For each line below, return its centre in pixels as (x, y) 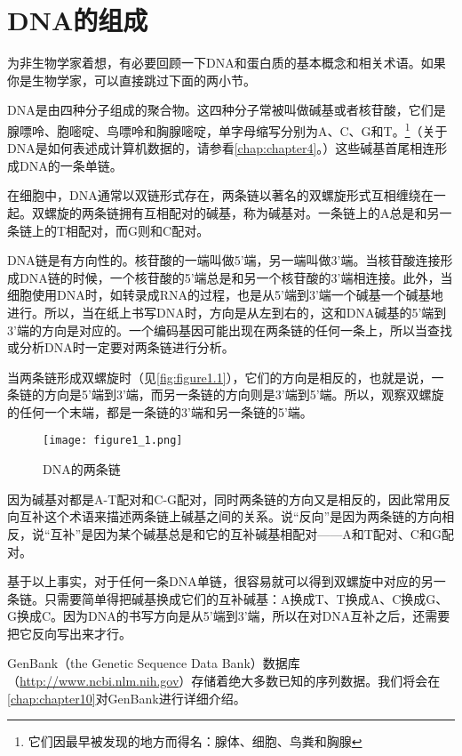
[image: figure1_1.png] (113, 441)
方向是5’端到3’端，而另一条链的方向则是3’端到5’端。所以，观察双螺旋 (244, 394)
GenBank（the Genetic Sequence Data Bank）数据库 (154, 663)
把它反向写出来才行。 (69, 633)
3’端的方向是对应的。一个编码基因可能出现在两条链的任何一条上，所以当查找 (230, 330)
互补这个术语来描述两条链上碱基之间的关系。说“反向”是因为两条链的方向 (231, 516)
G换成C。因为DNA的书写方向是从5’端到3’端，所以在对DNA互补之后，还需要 (229, 616)
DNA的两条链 (82, 469)
